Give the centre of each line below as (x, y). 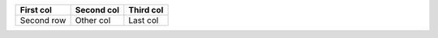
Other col (93, 20)
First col (36, 10)
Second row (43, 20)
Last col (144, 20)
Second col (97, 10)
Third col (146, 10)
